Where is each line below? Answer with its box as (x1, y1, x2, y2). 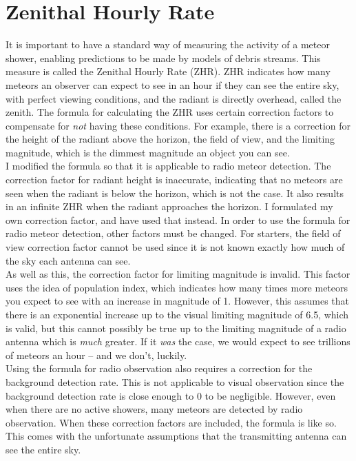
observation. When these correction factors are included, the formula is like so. (6, 415, 337, 429)
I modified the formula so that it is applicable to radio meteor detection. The (6, 158, 331, 173)
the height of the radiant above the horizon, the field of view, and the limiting (6, 132, 335, 146)
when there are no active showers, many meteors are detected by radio (6, 402, 303, 416)
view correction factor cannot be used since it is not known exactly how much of (6, 240, 345, 254)
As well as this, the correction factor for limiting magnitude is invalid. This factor (6, 267, 350, 281)
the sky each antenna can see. (6, 253, 131, 267)
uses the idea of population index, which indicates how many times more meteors (6, 280, 348, 294)
